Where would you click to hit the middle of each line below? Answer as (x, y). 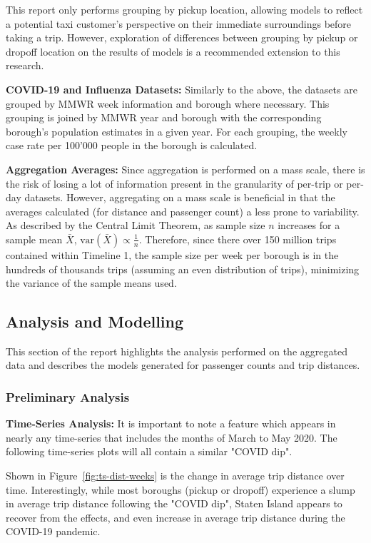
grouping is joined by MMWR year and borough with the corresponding (164, 117)
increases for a (309, 225)
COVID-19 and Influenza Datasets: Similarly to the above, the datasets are (182, 89)
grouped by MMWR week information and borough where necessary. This (168, 103)
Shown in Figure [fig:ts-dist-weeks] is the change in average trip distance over (175, 476)
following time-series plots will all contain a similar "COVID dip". (149, 451)
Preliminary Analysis (68, 397)
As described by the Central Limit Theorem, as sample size (136, 225)
